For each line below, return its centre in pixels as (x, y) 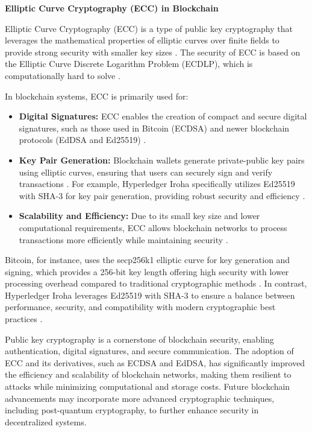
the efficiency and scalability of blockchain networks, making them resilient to (148, 374)
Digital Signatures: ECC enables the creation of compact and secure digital (163, 116)
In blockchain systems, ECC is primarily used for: (97, 96)
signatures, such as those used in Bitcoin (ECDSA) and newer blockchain (154, 128)
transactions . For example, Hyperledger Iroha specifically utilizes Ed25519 (157, 184)
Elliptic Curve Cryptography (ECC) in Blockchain (112, 8)
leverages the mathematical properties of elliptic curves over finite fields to (142, 40)
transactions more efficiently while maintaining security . (123, 239)
